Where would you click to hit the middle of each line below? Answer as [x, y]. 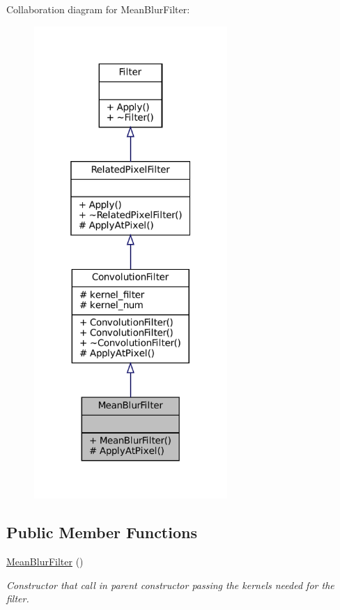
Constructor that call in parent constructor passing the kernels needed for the [170, 585]
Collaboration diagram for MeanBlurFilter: [98, 9]
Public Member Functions [102, 532]
